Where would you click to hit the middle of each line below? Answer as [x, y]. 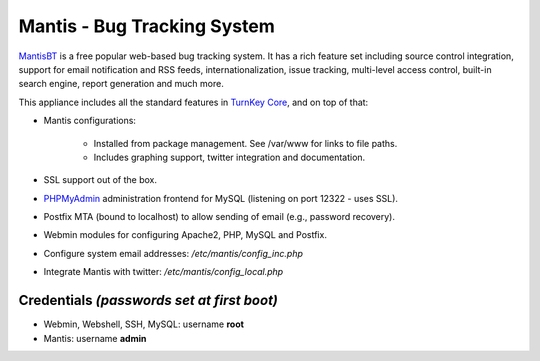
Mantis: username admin [95, 338]
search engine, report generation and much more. [121, 84]
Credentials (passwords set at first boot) [148, 300]
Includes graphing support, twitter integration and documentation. [229, 157]
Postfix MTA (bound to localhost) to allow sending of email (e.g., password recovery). [219, 217]
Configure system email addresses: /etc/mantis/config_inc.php [173, 253]
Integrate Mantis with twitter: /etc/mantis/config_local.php [163, 272]
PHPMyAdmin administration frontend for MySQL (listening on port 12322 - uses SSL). [221, 198]
